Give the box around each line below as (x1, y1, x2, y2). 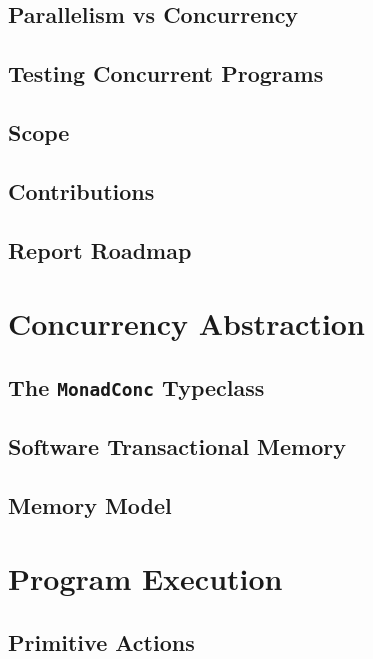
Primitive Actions (8, 626, 195, 657)
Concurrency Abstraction (8, 303, 365, 344)
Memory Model (8, 489, 172, 520)
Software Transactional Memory (8, 431, 347, 462)
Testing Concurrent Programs (8, 58, 324, 89)
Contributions (8, 175, 155, 206)
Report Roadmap (8, 234, 192, 265)
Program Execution (8, 558, 283, 599)
